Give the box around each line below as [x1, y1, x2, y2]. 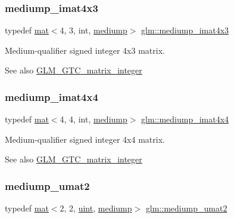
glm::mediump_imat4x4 [141, 113, 229, 125]
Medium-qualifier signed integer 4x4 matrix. [5, 133, 165, 145]
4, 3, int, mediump [60, 24, 127, 36]
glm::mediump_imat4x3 [141, 24, 229, 36]
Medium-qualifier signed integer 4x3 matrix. [5, 44, 165, 56]
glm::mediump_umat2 [145, 202, 227, 214]
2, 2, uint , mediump [60, 202, 132, 214]
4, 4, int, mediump [60, 113, 127, 125]
